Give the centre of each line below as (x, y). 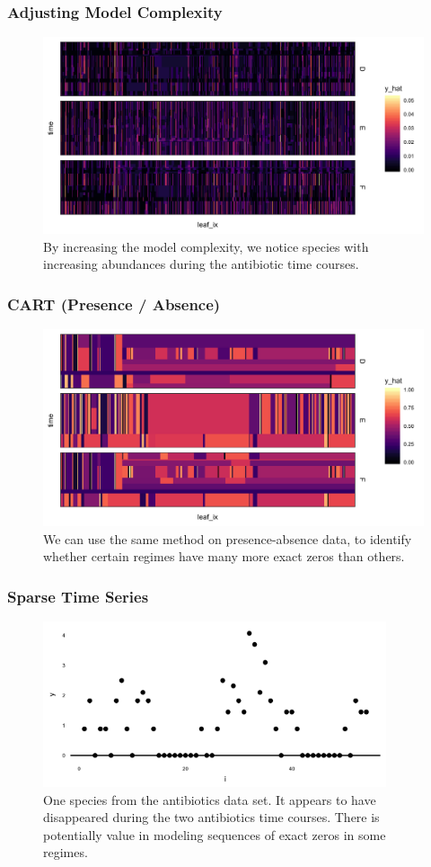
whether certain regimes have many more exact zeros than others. (224, 556)
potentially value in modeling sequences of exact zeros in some (215, 834)
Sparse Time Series (78, 596)
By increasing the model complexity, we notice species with (206, 246)
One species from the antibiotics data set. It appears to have (210, 799)
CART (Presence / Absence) (114, 304)
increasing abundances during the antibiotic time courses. (201, 264)
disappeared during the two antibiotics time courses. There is (211, 817)
